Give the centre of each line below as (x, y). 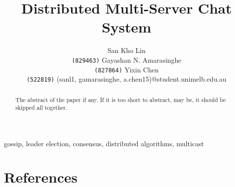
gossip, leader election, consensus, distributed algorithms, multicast (104, 143)
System (127, 27)
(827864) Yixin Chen (127, 69)
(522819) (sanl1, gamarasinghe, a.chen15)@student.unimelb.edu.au (127, 79)
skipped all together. (41, 108)
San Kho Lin (127, 50)
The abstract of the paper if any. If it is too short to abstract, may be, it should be (120, 99)
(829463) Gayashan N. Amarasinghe (127, 59)
